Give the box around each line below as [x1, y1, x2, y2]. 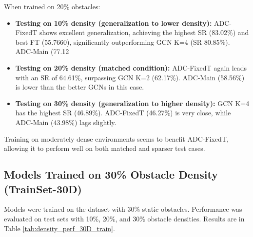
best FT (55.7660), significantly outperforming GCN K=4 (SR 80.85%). [15, 36, 230, 47]
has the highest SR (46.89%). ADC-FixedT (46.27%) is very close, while [15, 108, 231, 118]
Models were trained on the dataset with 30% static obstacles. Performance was [4, 204, 242, 214]
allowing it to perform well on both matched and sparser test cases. [4, 143, 205, 153]
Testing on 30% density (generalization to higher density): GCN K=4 [15, 98, 250, 108]
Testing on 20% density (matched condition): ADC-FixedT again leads [15, 62, 247, 73]
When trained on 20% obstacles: [4, 1, 100, 11]
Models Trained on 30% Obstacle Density [4, 167, 218, 182]
